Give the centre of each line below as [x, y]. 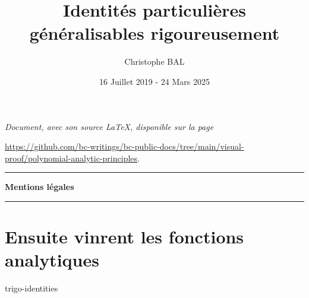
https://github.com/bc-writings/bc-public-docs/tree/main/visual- [124, 146]
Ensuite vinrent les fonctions [124, 237]
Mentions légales [40, 187]
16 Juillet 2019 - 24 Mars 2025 [154, 81]
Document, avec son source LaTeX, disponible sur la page [109, 126]
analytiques [52, 260]
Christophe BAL [154, 61]
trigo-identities [31, 288]
